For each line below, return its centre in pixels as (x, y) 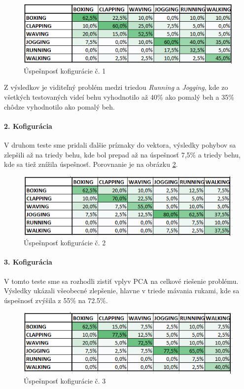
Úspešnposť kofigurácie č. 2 (65, 243)
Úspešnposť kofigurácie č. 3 (65, 380)
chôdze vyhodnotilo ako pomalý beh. (59, 106)
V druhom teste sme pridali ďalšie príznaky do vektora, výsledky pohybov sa (120, 144)
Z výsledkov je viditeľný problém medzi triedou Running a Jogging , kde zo (116, 87)
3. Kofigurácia (28, 262)
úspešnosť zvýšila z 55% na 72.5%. (56, 300)
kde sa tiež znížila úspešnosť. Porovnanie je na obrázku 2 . (91, 164)
